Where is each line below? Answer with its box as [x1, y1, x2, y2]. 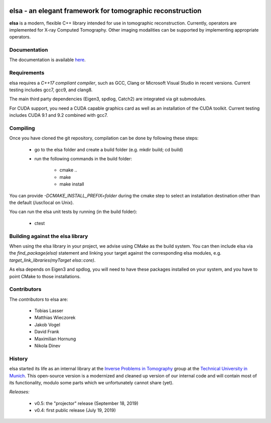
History [9, 355, 28, 362]
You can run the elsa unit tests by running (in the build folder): [9, 208, 138, 215]
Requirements [9, 69, 45, 76]
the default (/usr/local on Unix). [9, 199, 74, 205]
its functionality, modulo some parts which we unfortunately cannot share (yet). [9, 379, 174, 385]
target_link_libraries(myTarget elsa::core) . [9, 257, 96, 263]
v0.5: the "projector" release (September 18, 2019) [34, 400, 139, 406]
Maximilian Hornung [34, 336, 76, 342]
